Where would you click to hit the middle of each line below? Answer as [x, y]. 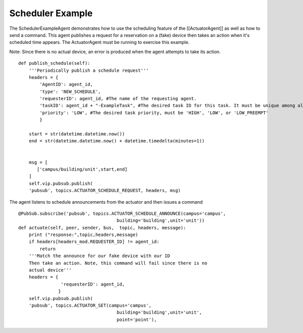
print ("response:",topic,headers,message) [83, 235]
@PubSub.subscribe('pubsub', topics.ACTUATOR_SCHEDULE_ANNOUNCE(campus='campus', [122, 213]
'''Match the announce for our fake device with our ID [99, 256]
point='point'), [137, 319]
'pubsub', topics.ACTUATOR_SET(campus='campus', [90, 305]
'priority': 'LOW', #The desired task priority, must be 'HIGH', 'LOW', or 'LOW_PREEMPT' [154, 113]
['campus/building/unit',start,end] [82, 169]
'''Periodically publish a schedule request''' [89, 70]
